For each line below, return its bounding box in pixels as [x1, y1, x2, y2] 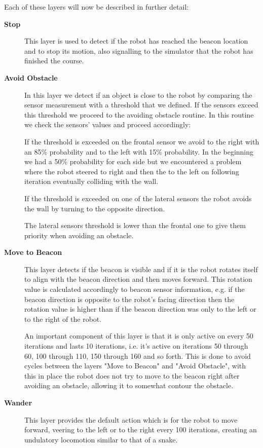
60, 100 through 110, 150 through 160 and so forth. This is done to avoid [24, 350, 251, 361]
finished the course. [24, 55, 84, 66]
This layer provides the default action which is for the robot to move [24, 414, 238, 425]
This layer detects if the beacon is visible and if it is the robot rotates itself [24, 264, 258, 274]
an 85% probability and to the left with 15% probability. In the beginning [24, 146, 254, 157]
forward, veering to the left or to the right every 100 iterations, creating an [24, 424, 257, 435]
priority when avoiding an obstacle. [24, 230, 134, 240]
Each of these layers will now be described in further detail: [4, 2, 189, 12]
